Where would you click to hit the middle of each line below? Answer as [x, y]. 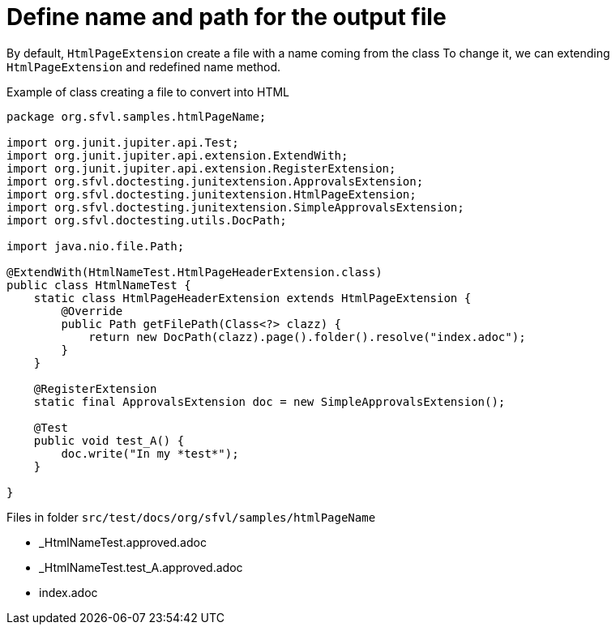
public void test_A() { [109, 440]
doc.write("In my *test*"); [150, 453]
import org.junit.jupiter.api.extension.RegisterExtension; [201, 168]
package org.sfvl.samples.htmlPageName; [137, 116]
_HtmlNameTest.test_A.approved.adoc [141, 567]
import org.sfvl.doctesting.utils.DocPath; [147, 220]
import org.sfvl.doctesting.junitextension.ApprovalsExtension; [215, 181]
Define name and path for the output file [227, 17]
